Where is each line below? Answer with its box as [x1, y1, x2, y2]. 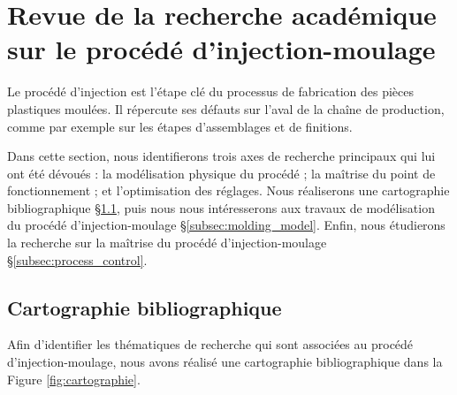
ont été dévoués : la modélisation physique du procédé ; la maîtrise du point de [7, 163, 436, 182]
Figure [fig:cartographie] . [7, 369, 141, 388]
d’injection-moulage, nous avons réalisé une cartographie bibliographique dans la [7, 353, 443, 371]
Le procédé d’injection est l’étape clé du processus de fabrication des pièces [7, 82, 415, 101]
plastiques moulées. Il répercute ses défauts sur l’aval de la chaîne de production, [7, 99, 445, 118]
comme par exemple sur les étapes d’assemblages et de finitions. [7, 117, 353, 135]
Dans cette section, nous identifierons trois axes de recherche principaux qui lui [7, 147, 436, 165]
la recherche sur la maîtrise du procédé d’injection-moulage [7, 233, 327, 252]
